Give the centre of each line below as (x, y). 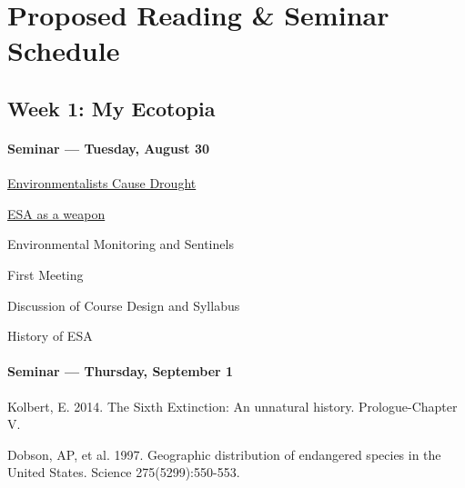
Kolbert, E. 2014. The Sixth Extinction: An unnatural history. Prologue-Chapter (232, 406)
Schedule (64, 50)
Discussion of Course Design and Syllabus (124, 305)
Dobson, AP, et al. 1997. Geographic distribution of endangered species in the (224, 454)
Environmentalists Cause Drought (102, 183)
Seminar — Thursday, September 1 (121, 371)
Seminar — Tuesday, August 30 (109, 148)
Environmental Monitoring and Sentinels (121, 244)
